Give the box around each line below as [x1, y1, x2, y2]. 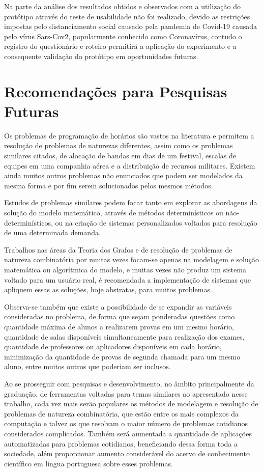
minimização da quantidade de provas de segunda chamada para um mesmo [4, 351, 241, 362]
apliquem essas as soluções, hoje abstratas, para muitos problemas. [4, 284, 212, 295]
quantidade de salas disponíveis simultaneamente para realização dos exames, [4, 331, 245, 342]
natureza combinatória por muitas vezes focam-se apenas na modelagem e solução [4, 254, 259, 265]
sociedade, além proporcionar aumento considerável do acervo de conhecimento [4, 448, 250, 459]
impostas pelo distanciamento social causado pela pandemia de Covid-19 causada [4, 21, 257, 32]
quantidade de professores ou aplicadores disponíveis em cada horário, [4, 341, 222, 352]
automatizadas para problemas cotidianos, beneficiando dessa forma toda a [4, 438, 238, 449]
